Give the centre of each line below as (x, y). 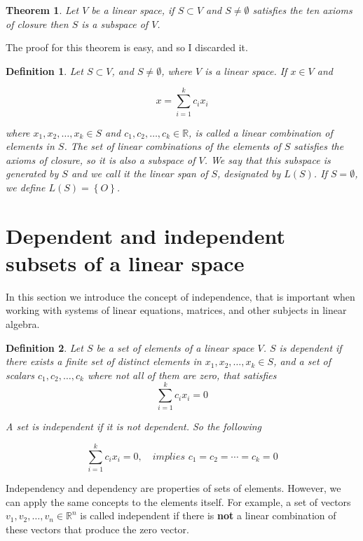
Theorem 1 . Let (42, 10)
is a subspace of (115, 23)
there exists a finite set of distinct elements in (104, 361)
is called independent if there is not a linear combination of (208, 515)
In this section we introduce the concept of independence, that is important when (180, 296)
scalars (20, 375)
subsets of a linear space (125, 262)
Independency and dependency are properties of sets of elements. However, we (173, 488)
